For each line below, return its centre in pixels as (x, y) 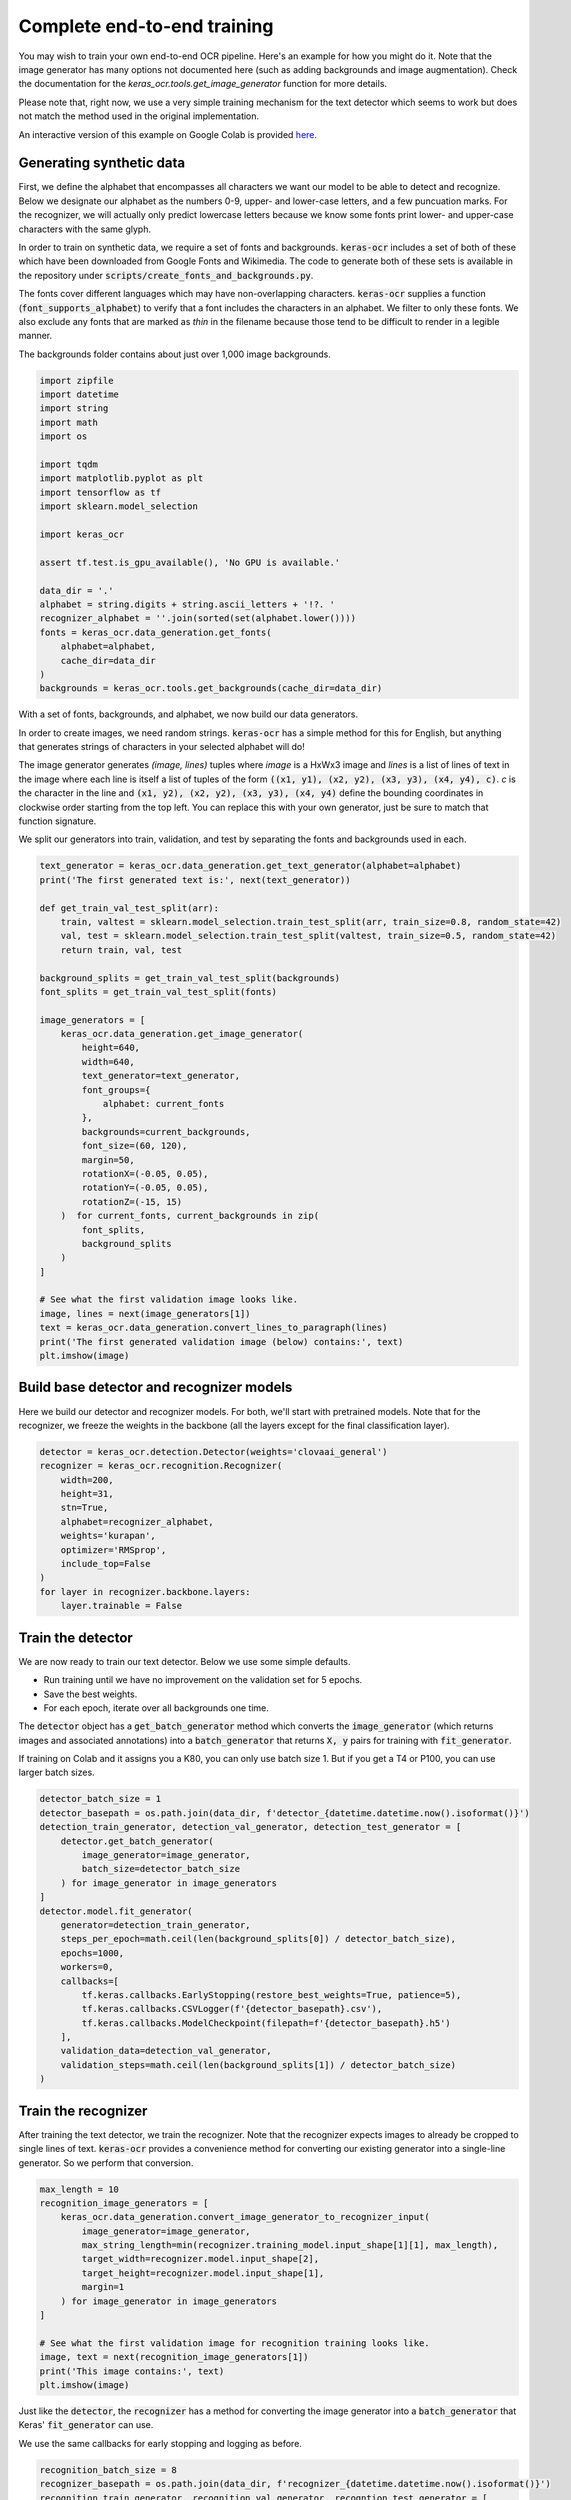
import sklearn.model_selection (119, 506)
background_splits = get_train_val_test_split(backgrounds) (190, 978)
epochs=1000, (92, 1953)
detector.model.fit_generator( (116, 1911)
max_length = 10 (79, 2189)
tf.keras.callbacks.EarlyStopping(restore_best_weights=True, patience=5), (271, 1994)
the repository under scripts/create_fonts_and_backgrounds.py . (166, 275)
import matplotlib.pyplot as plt (121, 478)
